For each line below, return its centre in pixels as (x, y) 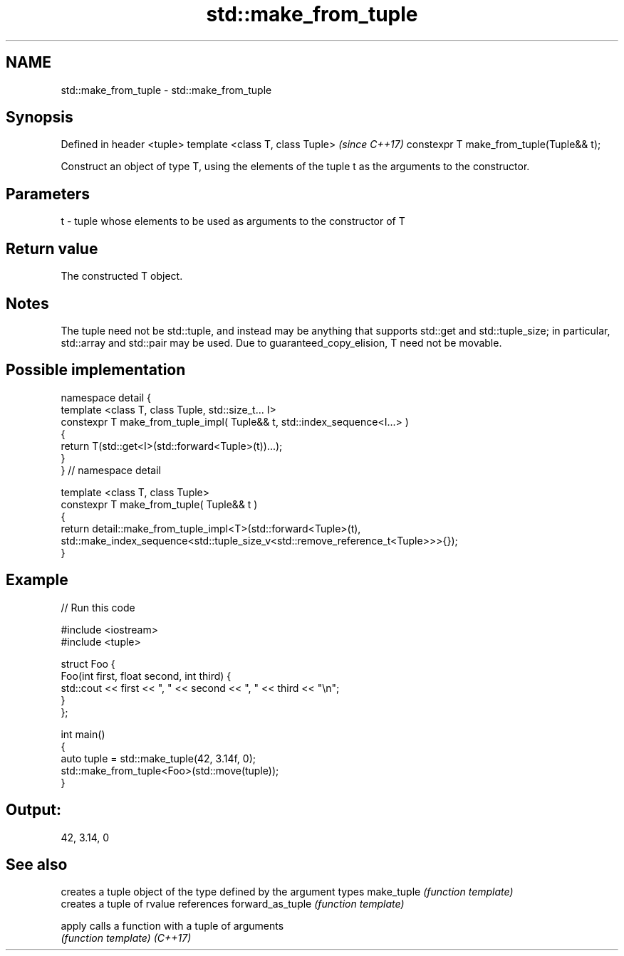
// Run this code (98, 607)
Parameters (48, 194)
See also (37, 864)
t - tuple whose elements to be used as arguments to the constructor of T (233, 221)
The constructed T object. (122, 276)
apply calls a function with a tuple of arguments (172, 926)
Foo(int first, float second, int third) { (146, 676)
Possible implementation (96, 370)
